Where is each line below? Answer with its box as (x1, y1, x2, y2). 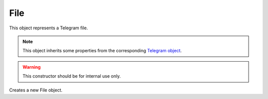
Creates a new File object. (9, 87, 63, 93)
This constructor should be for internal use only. (22, 73, 121, 79)
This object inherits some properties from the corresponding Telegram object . (22, 48, 182, 54)
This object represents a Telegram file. (9, 25, 88, 31)
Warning (22, 64, 41, 70)
